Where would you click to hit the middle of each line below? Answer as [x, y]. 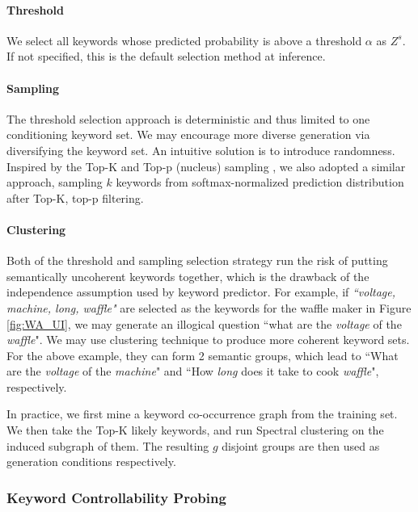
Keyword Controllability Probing [116, 497]
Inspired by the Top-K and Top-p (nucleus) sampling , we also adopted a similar [206, 166]
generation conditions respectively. [91, 462]
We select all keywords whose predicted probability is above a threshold [184, 40]
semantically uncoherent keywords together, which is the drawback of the [188, 276]
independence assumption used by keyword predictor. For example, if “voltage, [201, 292]
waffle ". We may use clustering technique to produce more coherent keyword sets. [208, 340]
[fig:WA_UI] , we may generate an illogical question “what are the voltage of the [204, 323]
